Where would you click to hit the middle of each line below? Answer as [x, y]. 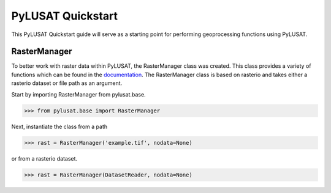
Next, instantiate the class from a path [59, 126]
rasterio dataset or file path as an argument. [67, 83]
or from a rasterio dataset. [44, 158]
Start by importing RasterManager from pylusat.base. [79, 94]
